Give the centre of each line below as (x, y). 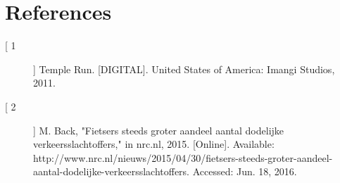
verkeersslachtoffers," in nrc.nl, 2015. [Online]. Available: (154, 144)
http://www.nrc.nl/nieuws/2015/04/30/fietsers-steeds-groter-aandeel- (183, 157)
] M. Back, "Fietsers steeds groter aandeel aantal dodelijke (159, 130)
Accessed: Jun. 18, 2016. (245, 171)
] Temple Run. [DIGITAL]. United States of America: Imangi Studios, (184, 69)
